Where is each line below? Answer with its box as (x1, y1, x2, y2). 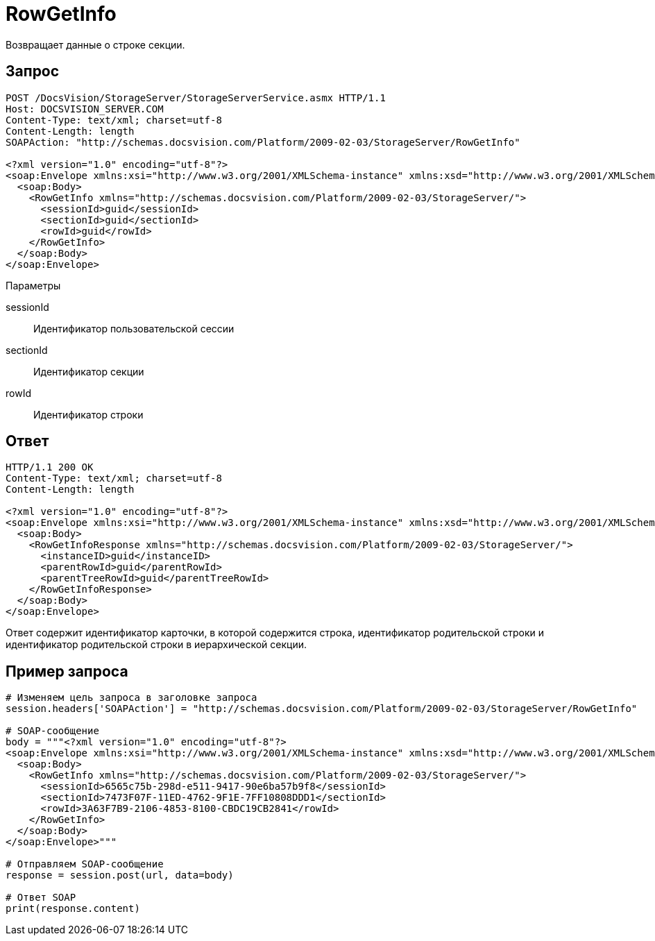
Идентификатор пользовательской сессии (33, 322, 235, 334)
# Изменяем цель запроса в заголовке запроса (6, 692, 257, 704)
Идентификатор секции (33, 365, 144, 378)
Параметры (6, 279, 61, 291)
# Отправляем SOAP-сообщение (6, 858, 164, 870)
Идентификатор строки (33, 408, 144, 421)
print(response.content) (6, 903, 140, 915)
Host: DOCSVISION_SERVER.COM (6, 103, 164, 115)
